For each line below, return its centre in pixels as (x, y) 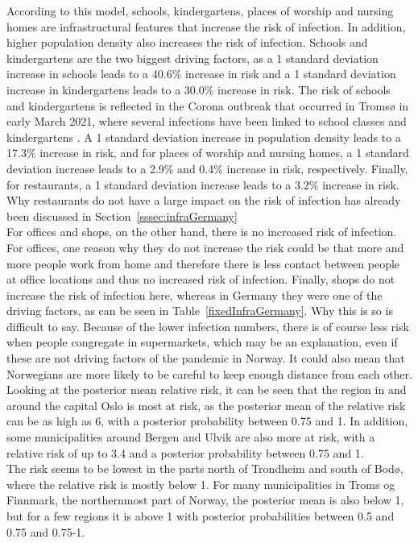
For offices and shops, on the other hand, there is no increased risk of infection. (202, 232)
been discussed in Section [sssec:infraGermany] (122, 216)
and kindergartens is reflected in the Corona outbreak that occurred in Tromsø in (208, 105)
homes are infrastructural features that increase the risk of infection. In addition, (206, 26)
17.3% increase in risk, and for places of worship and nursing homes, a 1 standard (208, 153)
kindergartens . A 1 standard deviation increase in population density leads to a (204, 137)
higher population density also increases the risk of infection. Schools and (187, 42)
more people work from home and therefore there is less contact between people (203, 263)
